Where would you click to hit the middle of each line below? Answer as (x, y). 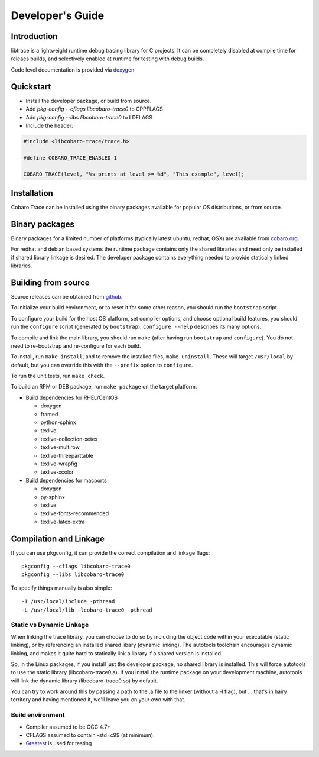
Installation (32, 193)
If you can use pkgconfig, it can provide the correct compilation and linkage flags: (110, 552)
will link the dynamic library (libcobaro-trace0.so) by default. (84, 681)
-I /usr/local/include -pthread (68, 601)
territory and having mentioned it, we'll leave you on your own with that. (98, 700)
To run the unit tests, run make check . (58, 376)
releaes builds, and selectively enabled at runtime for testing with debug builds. (108, 59)
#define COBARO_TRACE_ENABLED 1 (70, 158)
